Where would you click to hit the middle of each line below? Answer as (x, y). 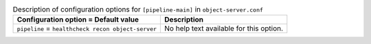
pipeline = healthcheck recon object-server (87, 28)
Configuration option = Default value (78, 20)
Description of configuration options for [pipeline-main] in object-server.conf (138, 9)
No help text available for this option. (224, 28)
